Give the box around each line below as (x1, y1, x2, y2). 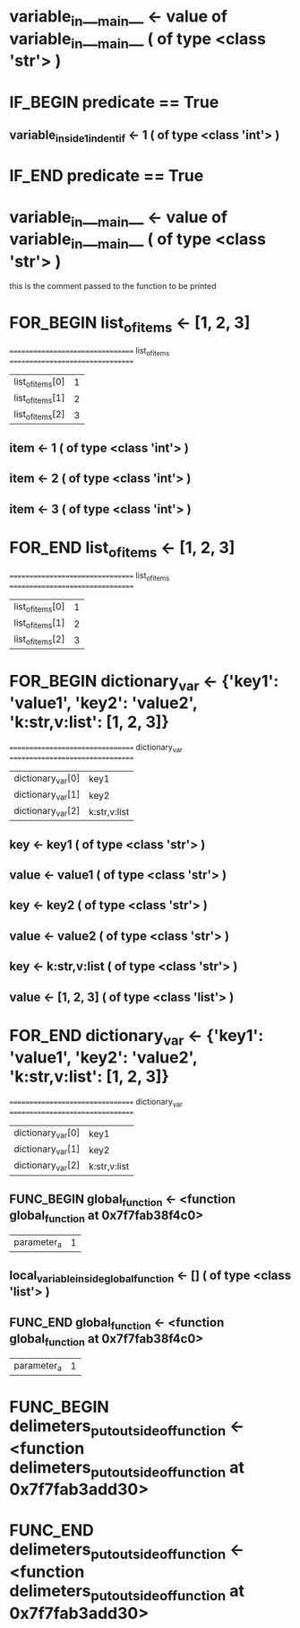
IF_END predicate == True (9, 166, 204, 186)
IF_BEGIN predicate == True (9, 92, 219, 112)
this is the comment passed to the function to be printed (9, 281, 217, 292)
